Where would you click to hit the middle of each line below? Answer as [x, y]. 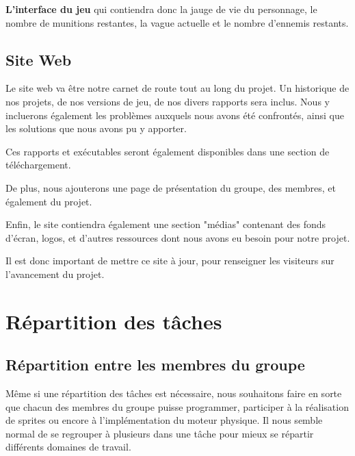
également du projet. [49, 201]
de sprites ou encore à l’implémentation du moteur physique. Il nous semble [164, 420]
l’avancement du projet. [55, 274]
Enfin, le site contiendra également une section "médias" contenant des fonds [166, 224]
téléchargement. [38, 165]
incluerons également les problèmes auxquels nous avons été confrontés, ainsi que [175, 115]
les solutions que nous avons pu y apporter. [96, 128]
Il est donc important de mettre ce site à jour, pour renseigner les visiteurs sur [170, 261]
